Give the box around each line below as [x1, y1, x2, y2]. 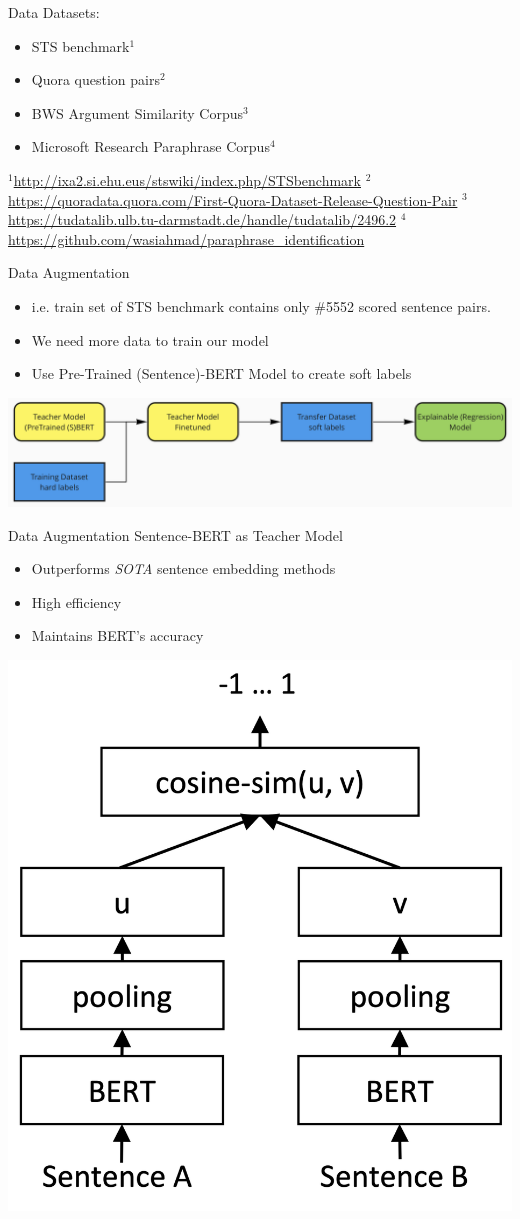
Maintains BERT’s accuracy [31, 625, 204, 646]
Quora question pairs [31, 69, 160, 90]
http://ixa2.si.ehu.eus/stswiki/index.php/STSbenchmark [13, 169, 361, 190]
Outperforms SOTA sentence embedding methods [31, 558, 336, 579]
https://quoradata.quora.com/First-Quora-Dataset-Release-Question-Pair [8, 189, 458, 210]
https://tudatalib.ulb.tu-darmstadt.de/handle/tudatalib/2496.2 [8, 209, 397, 230]
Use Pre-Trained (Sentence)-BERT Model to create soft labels [31, 363, 412, 384]
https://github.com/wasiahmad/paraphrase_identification [8, 228, 365, 249]
